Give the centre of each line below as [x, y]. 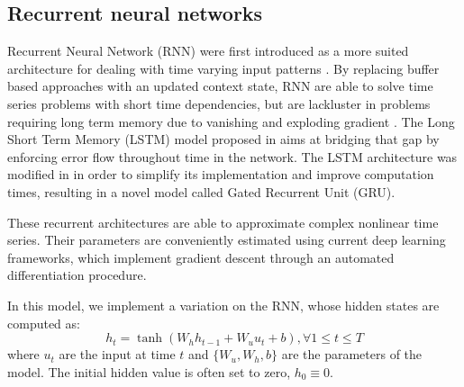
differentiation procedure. [77, 275]
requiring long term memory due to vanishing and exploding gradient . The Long [231, 121]
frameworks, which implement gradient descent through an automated [201, 257]
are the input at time [117, 354]
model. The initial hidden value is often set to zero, [149, 371]
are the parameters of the [352, 354]
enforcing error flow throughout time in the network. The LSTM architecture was [232, 156]
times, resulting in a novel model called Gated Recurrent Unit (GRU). [201, 191]
